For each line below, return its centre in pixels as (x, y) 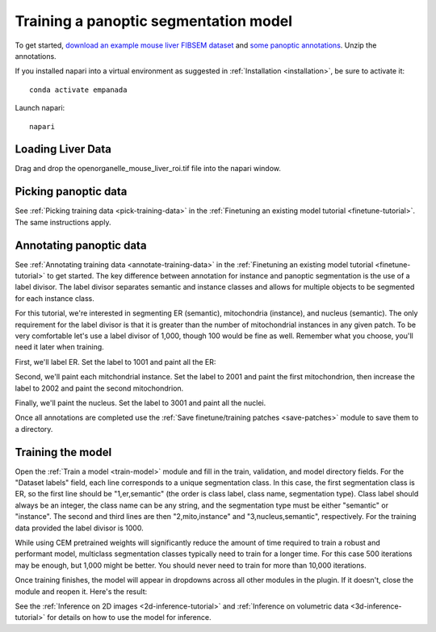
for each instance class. (55, 298)
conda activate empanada (78, 90)
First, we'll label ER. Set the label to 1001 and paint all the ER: (115, 362)
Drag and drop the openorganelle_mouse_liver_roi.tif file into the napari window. (148, 169)
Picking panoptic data (71, 192)
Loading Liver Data (63, 149)
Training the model (63, 452)
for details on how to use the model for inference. (129, 617)
